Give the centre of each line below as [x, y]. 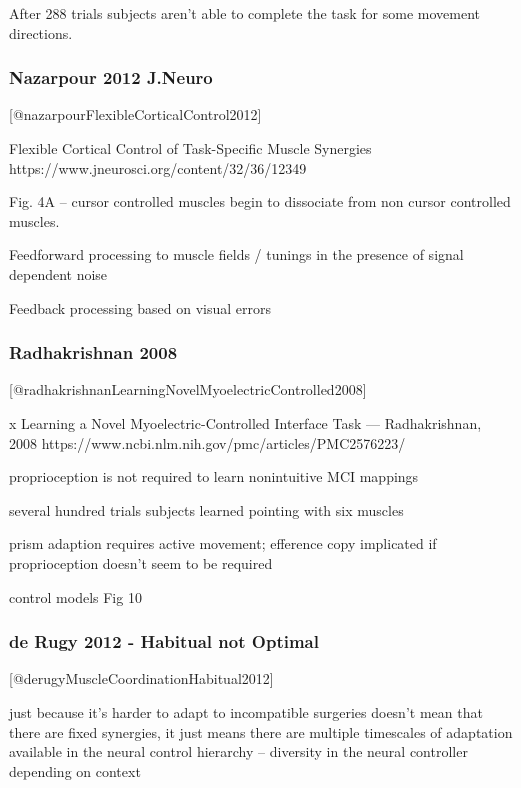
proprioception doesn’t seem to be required [141, 562]
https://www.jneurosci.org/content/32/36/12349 [158, 167]
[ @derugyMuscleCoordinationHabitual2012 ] [141, 678]
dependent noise [58, 273]
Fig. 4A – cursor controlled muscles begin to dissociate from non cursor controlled [260, 201]
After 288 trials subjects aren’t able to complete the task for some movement [245, 13]
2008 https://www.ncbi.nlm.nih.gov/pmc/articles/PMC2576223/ [207, 442]
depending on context [75, 770]
